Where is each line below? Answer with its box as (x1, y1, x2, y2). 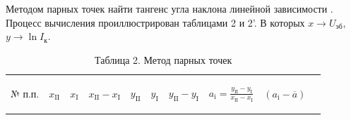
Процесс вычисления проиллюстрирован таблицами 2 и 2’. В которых (6, 15, 305, 29)
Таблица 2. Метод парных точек (95, 52, 232, 67)
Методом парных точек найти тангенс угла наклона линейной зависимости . (6, 1, 333, 15)
